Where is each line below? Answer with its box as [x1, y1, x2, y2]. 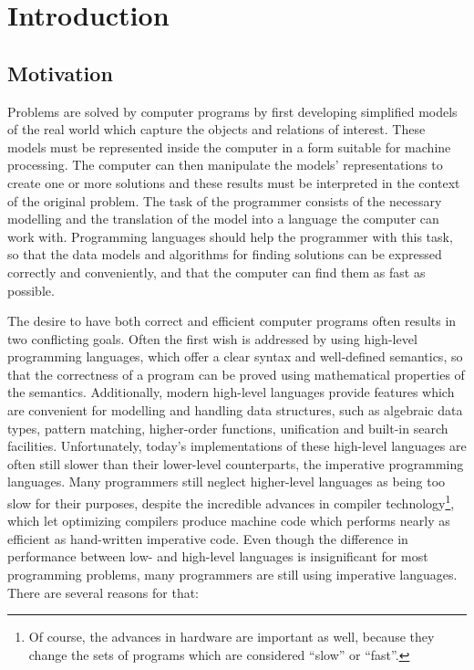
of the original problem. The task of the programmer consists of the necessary [7, 191, 442, 210]
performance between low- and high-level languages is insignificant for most [7, 547, 428, 566]
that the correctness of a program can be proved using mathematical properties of [7, 364, 465, 383]
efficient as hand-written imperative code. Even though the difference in [7, 529, 408, 548]
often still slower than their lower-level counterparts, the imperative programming [7, 454, 464, 473]
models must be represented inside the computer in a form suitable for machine [7, 137, 451, 156]
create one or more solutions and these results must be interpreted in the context [7, 173, 460, 192]
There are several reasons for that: [7, 582, 200, 602]
